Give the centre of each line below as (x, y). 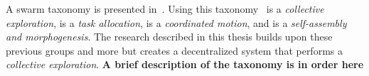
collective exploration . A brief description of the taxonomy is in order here (185, 64)
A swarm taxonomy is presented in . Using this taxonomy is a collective (165, 9)
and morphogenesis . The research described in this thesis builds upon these (169, 37)
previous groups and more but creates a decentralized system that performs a (174, 50)
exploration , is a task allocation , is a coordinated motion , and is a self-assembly (176, 22)
